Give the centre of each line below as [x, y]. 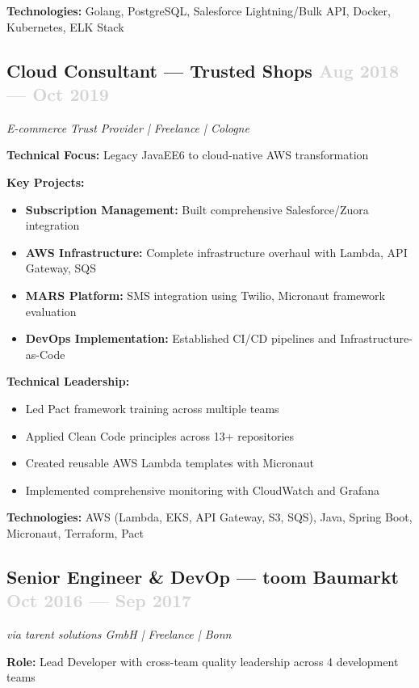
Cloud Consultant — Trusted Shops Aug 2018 [203, 70]
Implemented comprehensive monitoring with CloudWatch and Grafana [203, 490]
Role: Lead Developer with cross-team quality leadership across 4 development [203, 661]
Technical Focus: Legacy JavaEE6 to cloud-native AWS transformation [188, 155]
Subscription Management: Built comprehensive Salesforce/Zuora [197, 209]
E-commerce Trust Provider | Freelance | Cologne [128, 127]
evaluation [51, 311]
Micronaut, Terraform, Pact [75, 532]
